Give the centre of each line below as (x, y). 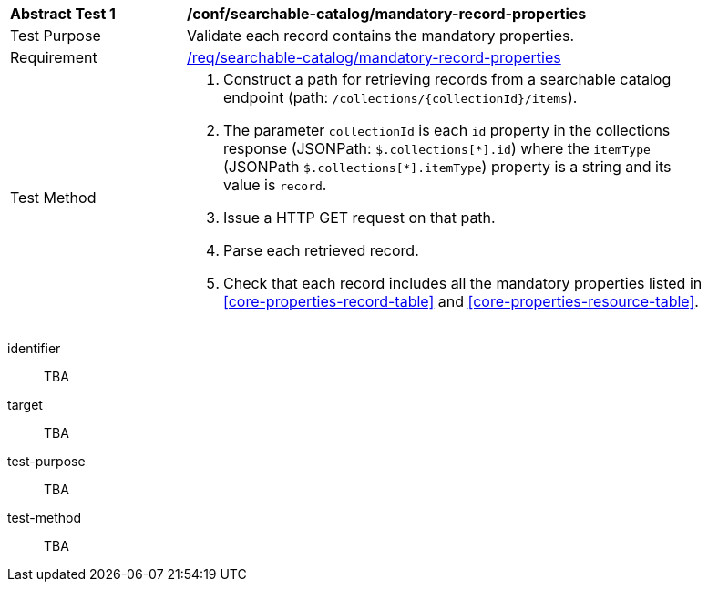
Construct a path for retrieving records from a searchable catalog (447, 79)
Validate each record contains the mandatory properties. (381, 36)
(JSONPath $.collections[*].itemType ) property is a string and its (447, 167)
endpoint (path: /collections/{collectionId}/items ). (400, 97)
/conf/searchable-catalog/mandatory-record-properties (387, 14)
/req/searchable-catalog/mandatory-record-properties (374, 57)
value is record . (275, 185)
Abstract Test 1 (63, 14)
